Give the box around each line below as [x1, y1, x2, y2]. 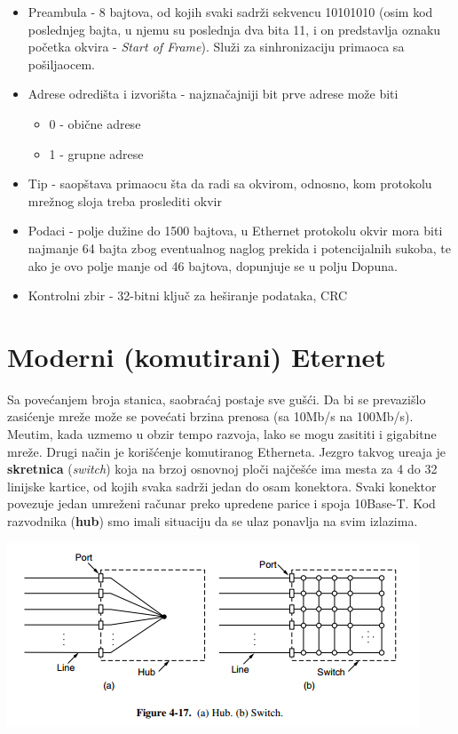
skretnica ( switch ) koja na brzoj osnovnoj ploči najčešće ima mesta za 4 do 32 [7, 459, 438, 478]
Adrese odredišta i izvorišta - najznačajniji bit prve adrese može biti [28, 84, 399, 103]
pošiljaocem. [28, 54, 95, 73]
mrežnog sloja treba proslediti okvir [28, 191, 222, 210]
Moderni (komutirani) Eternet [7, 338, 386, 374]
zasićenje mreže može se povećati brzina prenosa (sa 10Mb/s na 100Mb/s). [7, 407, 414, 426]
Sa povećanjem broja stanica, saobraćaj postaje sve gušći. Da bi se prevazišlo [7, 389, 426, 408]
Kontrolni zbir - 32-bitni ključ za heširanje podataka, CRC [28, 286, 348, 305]
